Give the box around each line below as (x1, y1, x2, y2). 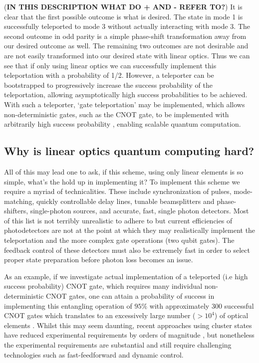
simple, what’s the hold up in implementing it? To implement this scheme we (4, 176, 240, 186)
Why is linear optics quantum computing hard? (4, 143, 255, 159)
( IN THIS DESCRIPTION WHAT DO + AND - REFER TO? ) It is (4, 1, 243, 11)
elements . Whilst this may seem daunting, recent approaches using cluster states (4, 320, 252, 330)
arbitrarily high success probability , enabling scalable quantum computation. (4, 119, 241, 129)
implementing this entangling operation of (4, 300, 132, 311)
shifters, (4, 205, 28, 216)
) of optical (214, 310, 249, 321)
